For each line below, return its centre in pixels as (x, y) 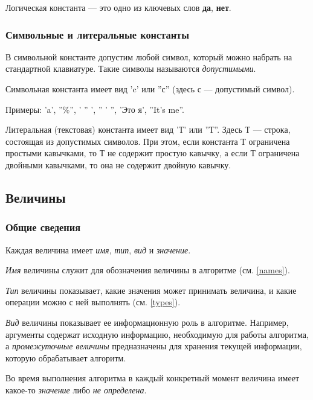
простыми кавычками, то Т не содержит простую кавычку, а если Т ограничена (153, 153)
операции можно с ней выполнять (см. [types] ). (93, 302)
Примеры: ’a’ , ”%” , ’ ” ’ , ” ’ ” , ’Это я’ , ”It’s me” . (95, 109)
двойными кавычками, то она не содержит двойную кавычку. (118, 164)
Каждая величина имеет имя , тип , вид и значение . (98, 249)
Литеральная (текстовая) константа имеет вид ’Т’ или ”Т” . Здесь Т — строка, (148, 129)
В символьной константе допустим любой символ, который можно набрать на (149, 56)
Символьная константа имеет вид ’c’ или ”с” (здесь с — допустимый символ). (150, 89)
